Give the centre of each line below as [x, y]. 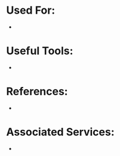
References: [37, 91]
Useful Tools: [40, 51]
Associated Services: [60, 132]
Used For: [31, 10]
